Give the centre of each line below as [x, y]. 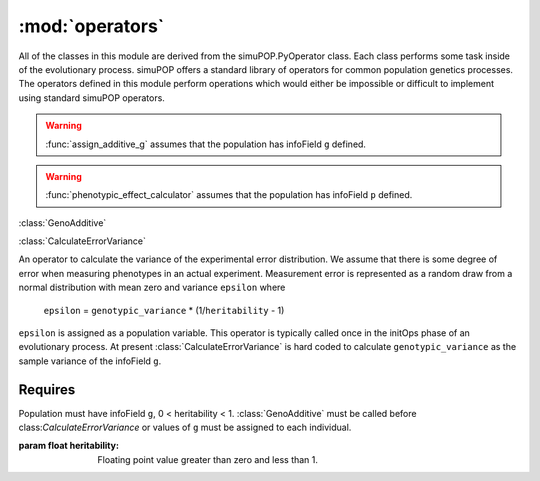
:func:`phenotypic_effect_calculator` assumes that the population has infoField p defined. [229, 195]
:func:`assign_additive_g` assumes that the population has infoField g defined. [206, 144]
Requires [47, 389]
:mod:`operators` [91, 26]
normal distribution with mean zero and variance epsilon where [152, 287]
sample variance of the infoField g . [90, 361]
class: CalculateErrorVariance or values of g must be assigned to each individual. [185, 427]
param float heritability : [69, 446]
